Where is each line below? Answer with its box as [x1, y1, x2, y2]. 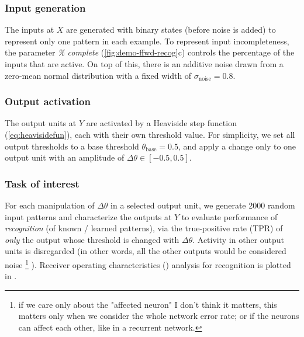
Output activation [5, 94, 91, 109]
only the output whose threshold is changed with [5, 233, 179, 245]
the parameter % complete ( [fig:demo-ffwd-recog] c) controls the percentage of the [5, 46, 295, 58]
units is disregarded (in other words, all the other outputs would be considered [5, 245, 286, 257]
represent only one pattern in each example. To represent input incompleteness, [5, 34, 289, 47]
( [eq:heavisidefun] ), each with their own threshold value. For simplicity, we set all [5, 128, 295, 140]
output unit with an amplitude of [5, 151, 125, 164]
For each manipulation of [5, 199, 95, 211]
